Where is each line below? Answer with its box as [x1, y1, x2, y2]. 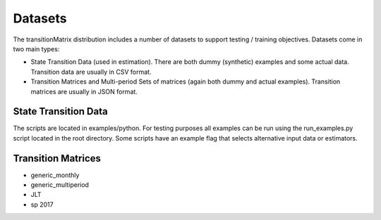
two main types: [13, 44, 60, 53]
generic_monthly [30, 171, 80, 179]
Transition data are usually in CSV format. [30, 67, 152, 76]
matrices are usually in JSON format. [30, 87, 138, 96]
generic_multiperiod [30, 181, 90, 189]
